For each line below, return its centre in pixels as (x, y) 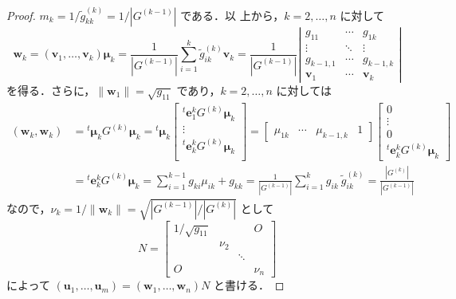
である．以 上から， (232, 15)
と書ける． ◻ (249, 285)
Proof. (21, 15)
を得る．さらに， (51, 90)
